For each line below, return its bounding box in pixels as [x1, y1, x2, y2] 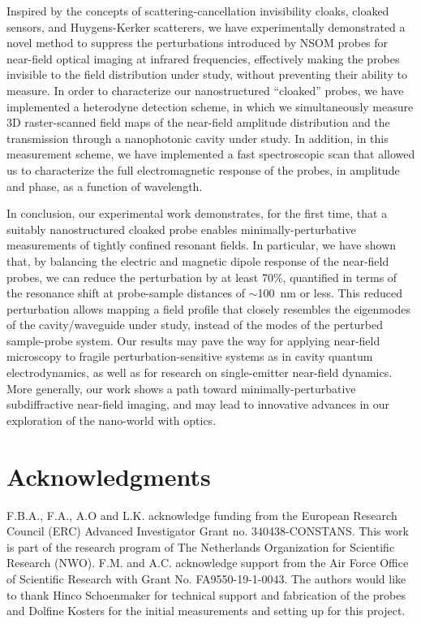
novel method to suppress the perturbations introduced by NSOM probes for [6, 34, 389, 51]
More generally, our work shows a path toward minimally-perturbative [6, 379, 356, 396]
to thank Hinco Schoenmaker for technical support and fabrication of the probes [6, 586, 406, 603]
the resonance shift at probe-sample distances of [6, 284, 246, 301]
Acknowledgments [6, 459, 211, 492]
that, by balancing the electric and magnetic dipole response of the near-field [6, 252, 389, 269]
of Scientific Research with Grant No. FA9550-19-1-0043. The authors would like [6, 570, 406, 587]
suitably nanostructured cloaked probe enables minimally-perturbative [6, 220, 356, 237]
